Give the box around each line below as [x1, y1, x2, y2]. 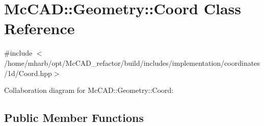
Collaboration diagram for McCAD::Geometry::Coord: [4, 85, 174, 95]
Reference [4, 18, 75, 39]
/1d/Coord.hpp [4, 67, 52, 78]
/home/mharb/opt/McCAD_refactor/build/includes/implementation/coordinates [4, 57, 260, 68]
